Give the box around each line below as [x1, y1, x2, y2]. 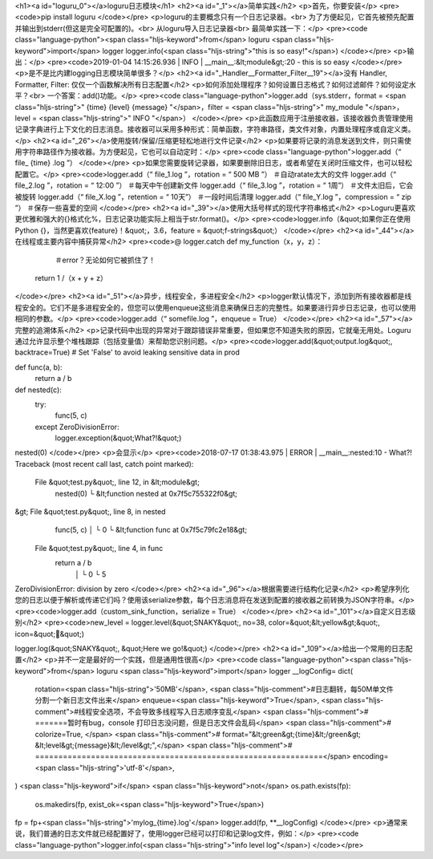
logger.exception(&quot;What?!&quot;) [55, 433, 182, 443]
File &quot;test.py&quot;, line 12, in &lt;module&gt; [34, 477, 200, 487]
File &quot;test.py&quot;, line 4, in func [34, 543, 164, 553]
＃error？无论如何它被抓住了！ [55, 255, 156, 265]
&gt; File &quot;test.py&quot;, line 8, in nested [14, 507, 166, 517]
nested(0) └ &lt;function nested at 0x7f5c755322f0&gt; [55, 488, 238, 498]
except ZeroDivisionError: [34, 422, 119, 432]
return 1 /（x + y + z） [34, 273, 107, 282]
